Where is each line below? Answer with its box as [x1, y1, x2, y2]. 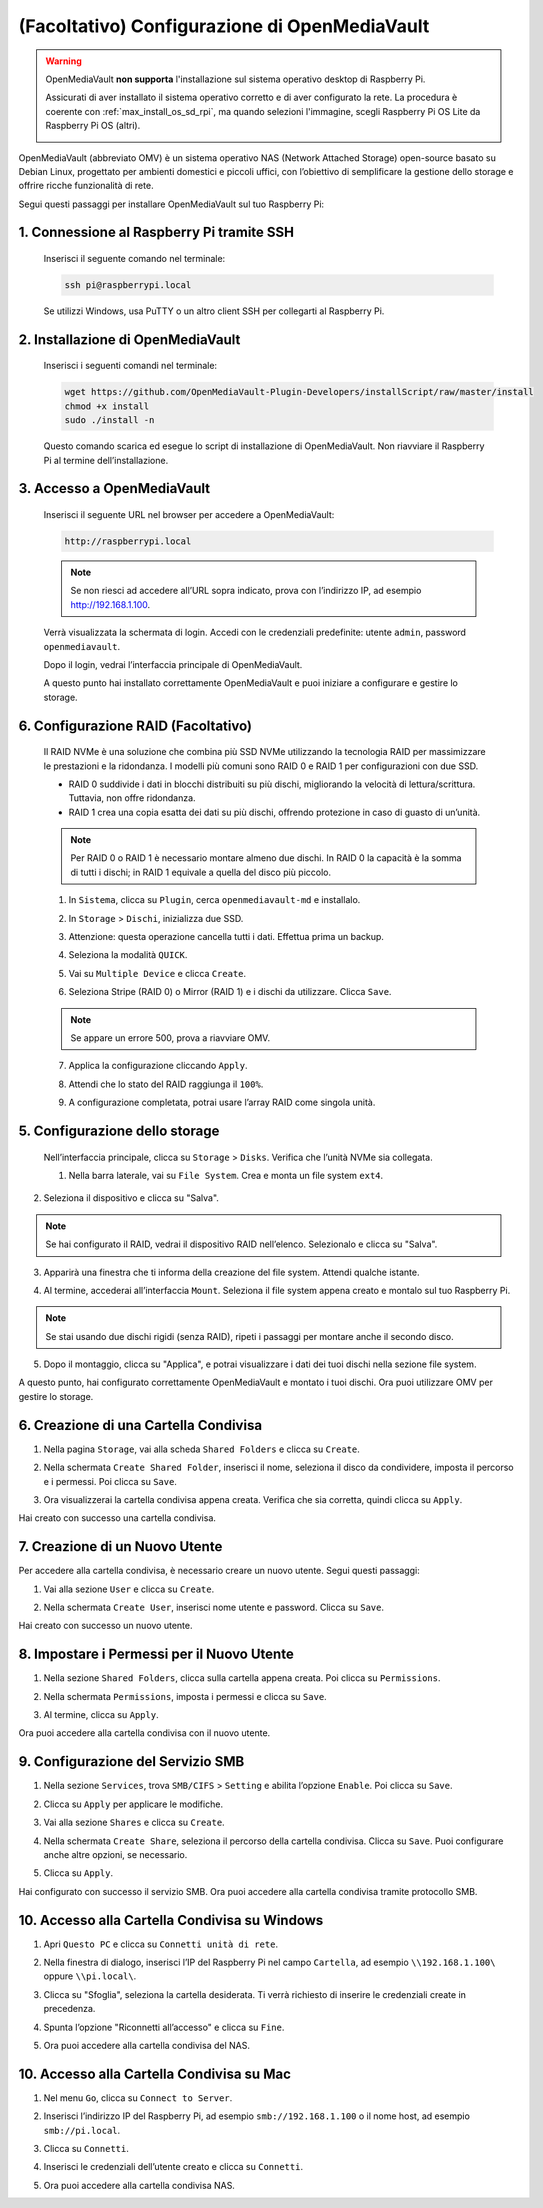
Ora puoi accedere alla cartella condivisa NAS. [43, 2179, 235, 2191]
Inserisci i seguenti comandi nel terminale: [43, 360, 218, 372]
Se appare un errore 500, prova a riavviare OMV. [70, 1031, 270, 1044]
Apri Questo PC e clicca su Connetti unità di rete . [43, 1938, 279, 1950]
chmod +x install [64, 400, 150, 412]
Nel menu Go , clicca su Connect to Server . [43, 2091, 233, 2104]
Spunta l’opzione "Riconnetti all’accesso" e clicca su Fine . [43, 2021, 285, 2033]
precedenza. [43, 2003, 96, 2015]
